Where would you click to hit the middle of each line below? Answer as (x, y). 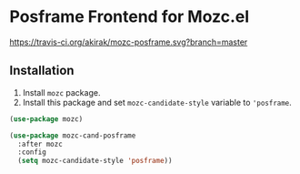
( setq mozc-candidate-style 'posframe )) (95, 161)
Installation (42, 71)
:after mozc (40, 144)
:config (32, 152)
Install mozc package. (61, 92)
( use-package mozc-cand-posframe (73, 135)
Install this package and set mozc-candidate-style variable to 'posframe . (157, 102)
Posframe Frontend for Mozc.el (130, 17)
